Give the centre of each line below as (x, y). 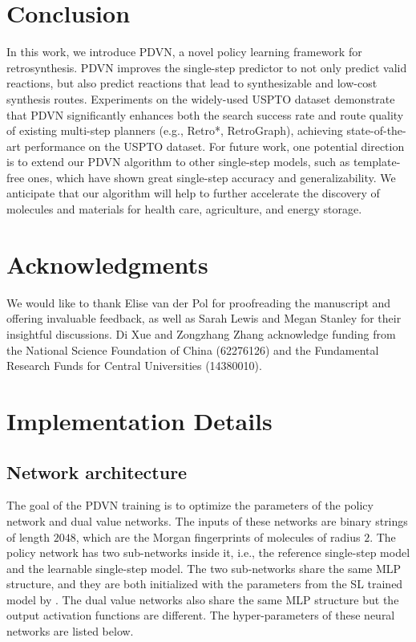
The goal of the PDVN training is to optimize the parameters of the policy (190, 505)
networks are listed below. (70, 631)
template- (377, 162)
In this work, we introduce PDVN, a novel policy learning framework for (184, 52)
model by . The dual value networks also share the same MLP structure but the (203, 599)
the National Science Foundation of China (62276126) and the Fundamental (193, 349)
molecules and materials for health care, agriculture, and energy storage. (184, 209)
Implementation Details (139, 420)
